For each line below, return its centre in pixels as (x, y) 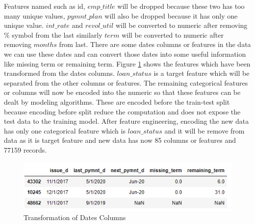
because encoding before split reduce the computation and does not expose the (122, 111)
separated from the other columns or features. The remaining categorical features (126, 82)
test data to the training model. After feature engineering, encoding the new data (127, 121)
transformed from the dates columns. (59, 73)
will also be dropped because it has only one (171, 15)
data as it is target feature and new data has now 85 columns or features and (120, 140)
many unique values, (35, 15)
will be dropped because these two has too (181, 6)
